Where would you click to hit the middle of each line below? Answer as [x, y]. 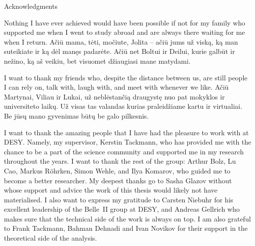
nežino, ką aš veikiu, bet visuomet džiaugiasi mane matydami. [97, 61]
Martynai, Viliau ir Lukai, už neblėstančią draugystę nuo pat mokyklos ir [114, 96]
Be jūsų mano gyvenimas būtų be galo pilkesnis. [76, 115]
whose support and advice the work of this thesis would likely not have [111, 190]
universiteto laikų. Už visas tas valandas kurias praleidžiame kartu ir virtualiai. [123, 106]
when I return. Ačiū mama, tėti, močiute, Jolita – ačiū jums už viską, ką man [121, 41]
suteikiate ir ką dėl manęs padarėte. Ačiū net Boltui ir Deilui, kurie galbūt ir [120, 51]
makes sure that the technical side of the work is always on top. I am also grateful [127, 218]
